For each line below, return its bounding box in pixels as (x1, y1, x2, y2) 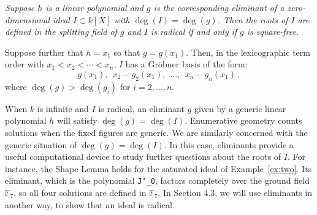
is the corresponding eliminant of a (153, 1, 285, 13)
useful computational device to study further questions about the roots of (5, 150, 281, 163)
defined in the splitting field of (5, 25, 117, 38)
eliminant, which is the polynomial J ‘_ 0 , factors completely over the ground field (5, 174, 310, 187)
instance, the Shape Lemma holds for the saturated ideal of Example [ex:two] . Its (5, 162, 312, 175)
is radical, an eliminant (98, 102, 185, 115)
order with (5, 58, 44, 70)
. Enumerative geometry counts (185, 114, 302, 127)
